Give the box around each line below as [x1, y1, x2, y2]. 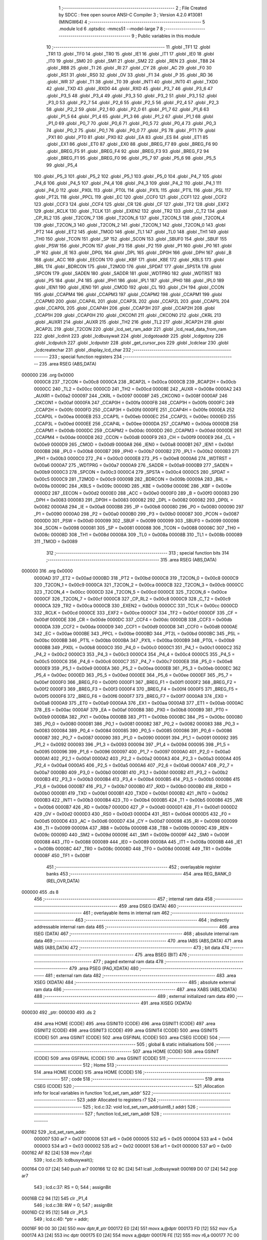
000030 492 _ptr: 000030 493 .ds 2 [21, 1009, 96, 1015]
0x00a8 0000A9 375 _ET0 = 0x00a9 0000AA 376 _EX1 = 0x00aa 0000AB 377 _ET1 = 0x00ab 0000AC [34, 700, 244, 706]
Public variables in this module [137, 33, 200, 39]
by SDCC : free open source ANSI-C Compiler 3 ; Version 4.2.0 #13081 [58, 12, 203, 18]
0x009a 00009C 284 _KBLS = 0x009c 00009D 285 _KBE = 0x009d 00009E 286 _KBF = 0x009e [34, 483, 232, 489]
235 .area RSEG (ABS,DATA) [39, 361, 96, 367]
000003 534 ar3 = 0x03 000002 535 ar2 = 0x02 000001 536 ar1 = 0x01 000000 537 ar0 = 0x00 [34, 1143, 232, 1149]
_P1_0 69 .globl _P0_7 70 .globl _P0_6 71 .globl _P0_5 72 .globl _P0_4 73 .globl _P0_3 [46, 121, 217, 126]
